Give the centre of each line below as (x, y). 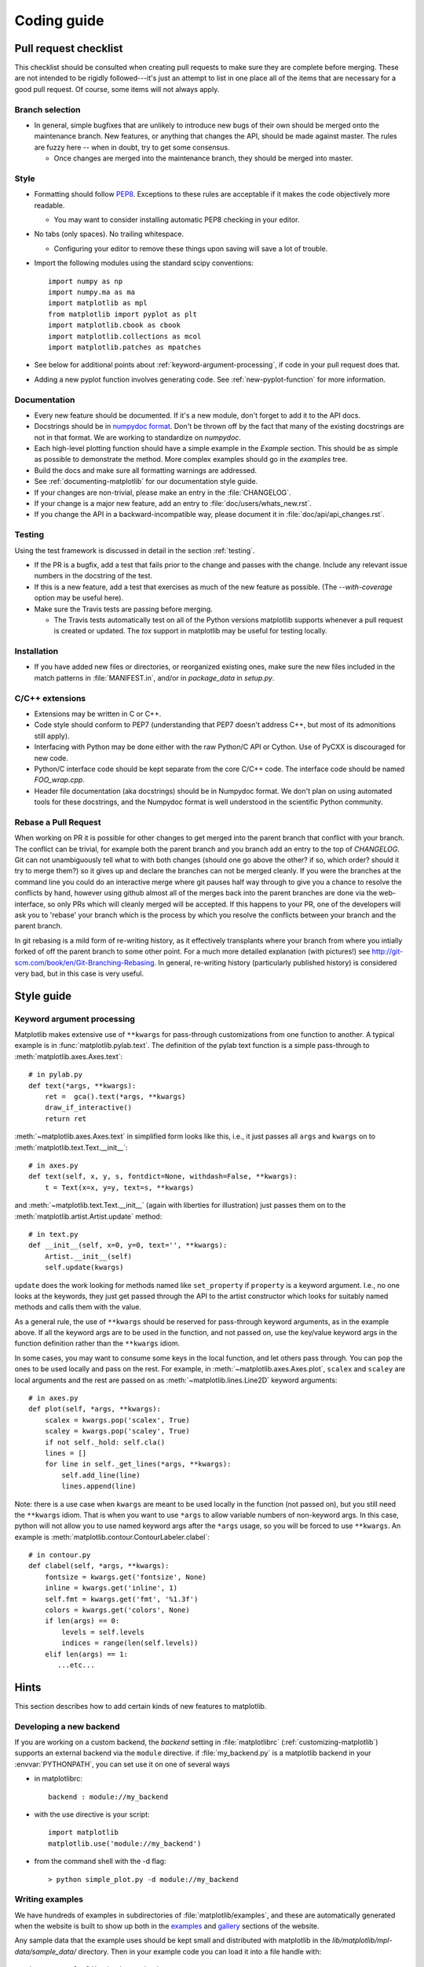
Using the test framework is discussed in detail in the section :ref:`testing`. (135, 550)
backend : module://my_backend (108, 1797)
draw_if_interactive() (88, 1108)
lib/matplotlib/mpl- (362, 1940)
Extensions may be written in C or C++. (98, 714)
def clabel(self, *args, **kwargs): (99, 1566)
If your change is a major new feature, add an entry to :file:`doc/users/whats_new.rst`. (173, 504)
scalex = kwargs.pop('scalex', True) (117, 1420)
